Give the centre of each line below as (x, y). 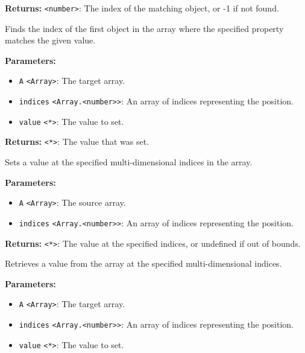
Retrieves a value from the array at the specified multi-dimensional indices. (143, 263)
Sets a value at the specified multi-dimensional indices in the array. (129, 162)
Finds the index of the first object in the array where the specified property (144, 28)
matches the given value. (50, 40)
